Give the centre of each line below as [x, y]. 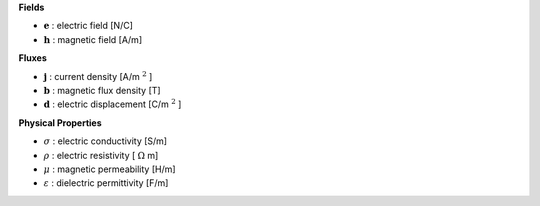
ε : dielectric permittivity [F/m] [106, 183]
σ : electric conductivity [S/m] [105, 141]
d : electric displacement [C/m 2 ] [112, 103]
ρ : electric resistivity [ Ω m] [101, 155]
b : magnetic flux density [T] [102, 90]
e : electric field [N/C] [88, 26]
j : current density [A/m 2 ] [98, 75]
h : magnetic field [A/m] [93, 39]
